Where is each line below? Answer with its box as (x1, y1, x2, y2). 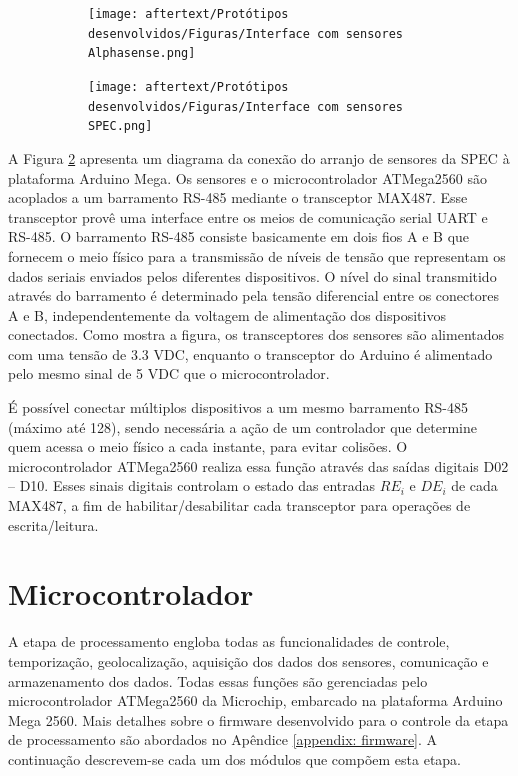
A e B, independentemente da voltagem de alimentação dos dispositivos (8, 304, 446, 325)
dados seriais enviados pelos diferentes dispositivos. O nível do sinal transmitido (8, 265, 497, 286)
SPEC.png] (88, 119, 153, 134)
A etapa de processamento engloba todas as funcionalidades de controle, (8, 631, 450, 652)
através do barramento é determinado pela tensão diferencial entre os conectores (8, 285, 499, 306)
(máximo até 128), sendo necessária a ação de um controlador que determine (8, 416, 477, 437)
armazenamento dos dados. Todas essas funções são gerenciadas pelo (8, 670, 428, 691)
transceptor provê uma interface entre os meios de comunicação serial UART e (8, 206, 488, 227)
